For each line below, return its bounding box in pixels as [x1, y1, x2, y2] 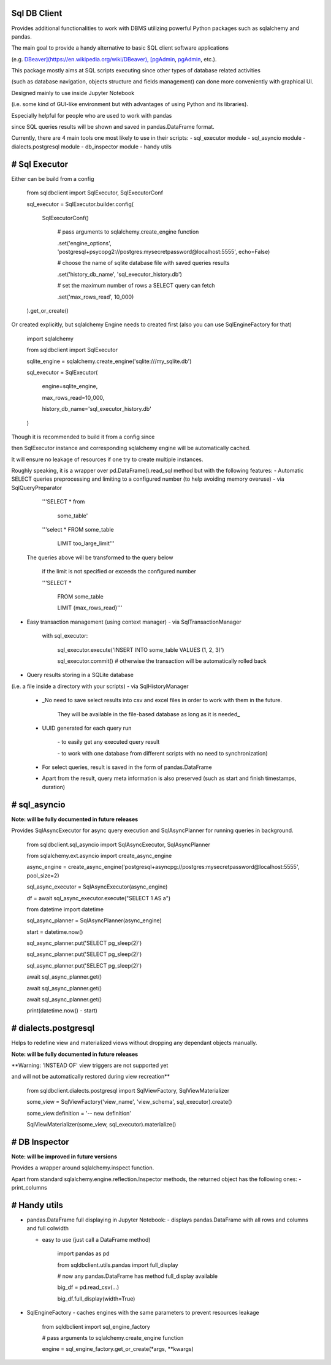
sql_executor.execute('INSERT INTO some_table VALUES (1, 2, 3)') [57, 646, 224, 653]
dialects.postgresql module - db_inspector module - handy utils [11, 143, 172, 150]
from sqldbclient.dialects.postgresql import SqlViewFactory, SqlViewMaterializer [26, 1087, 230, 1094]
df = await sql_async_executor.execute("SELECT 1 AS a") [26, 894, 171, 901]
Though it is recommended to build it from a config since [11, 433, 155, 440]
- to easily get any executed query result [57, 738, 160, 746]
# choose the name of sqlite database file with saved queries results [57, 259, 230, 267]
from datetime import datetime [26, 905, 104, 913]
